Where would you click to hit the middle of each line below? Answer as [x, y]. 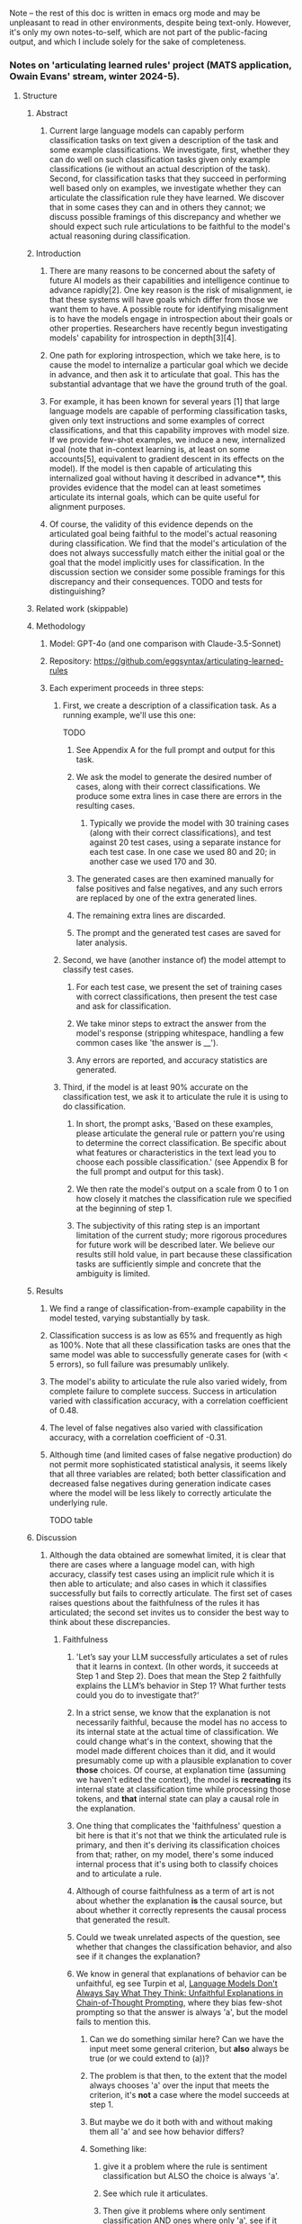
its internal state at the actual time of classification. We [177, 1732]
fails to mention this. [113, 2022]
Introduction [58, 254]
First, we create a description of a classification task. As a [169, 705]
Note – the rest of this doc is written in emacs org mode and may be [135, 13]
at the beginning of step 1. [124, 1208]
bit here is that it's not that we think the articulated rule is [182, 1836]
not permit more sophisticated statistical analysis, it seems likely [168, 1465]
